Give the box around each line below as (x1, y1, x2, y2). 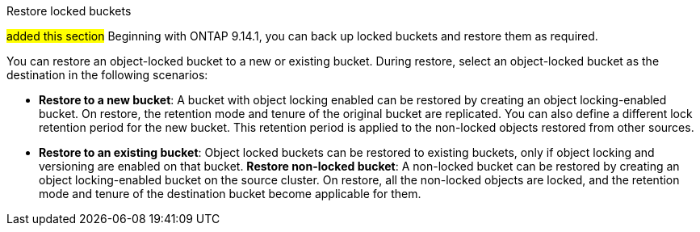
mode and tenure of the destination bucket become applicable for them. (39, 187, 421, 200)
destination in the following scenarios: (6, 68, 208, 82)
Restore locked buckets (6, 4, 132, 18)
